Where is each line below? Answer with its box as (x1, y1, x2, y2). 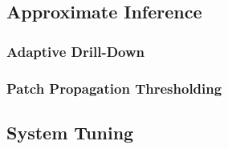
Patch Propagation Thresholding (6, 78, 222, 98)
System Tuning (6, 119, 134, 144)
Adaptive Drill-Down (6, 41, 145, 61)
